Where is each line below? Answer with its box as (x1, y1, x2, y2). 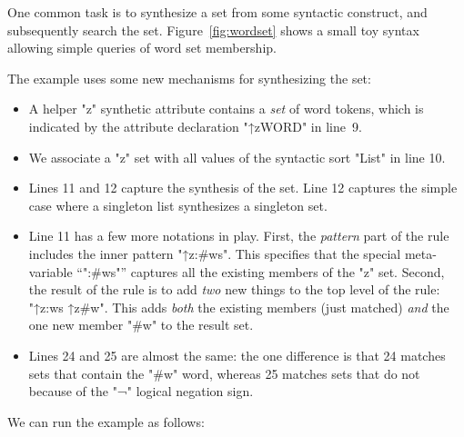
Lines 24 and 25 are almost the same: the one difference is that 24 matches (28, 345, 446, 364)
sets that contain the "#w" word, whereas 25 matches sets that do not (28, 363, 420, 382)
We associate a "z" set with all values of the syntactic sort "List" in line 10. (28, 147, 446, 166)
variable (28, 262, 73, 281)
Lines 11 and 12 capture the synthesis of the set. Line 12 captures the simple (28, 178, 458, 197)
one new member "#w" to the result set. (28, 315, 254, 334)
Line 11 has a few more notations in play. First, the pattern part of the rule (28, 226, 449, 245)
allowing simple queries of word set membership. (7, 38, 277, 57)
